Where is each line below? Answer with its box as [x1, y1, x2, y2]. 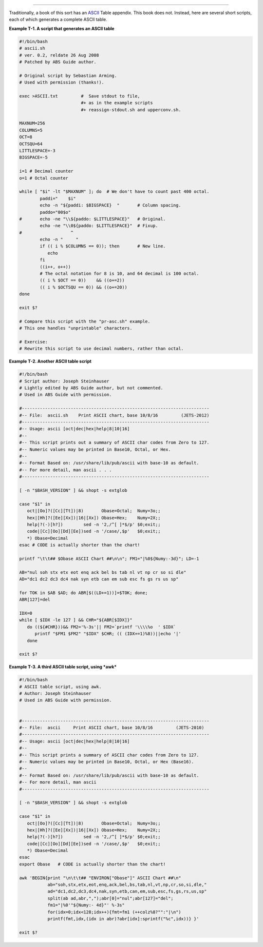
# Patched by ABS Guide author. [19, 59, 97, 64]
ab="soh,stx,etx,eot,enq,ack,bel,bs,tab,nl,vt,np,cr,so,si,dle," [47, 882, 207, 887]
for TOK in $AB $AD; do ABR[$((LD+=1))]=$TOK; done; [19, 590, 148, 595]
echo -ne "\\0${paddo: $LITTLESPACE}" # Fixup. [39, 223, 158, 229]
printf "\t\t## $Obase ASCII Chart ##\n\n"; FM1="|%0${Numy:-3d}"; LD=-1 [19, 556, 199, 561]
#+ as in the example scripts [80, 100, 153, 106]
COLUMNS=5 [19, 127, 43, 133]
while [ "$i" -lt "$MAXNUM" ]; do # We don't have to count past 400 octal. [19, 189, 209, 195]
